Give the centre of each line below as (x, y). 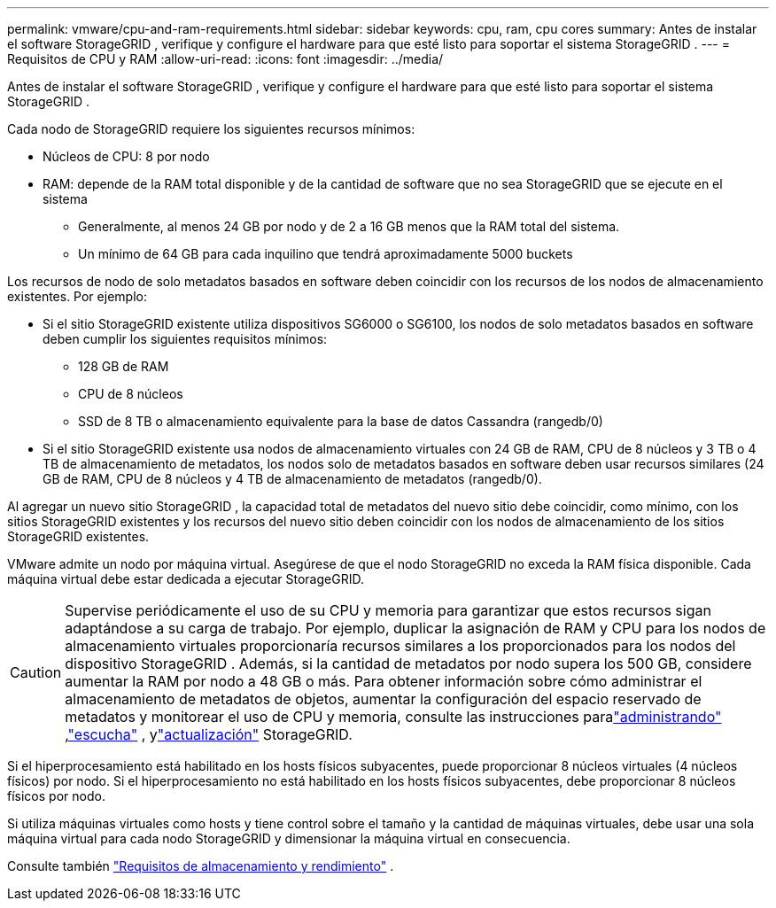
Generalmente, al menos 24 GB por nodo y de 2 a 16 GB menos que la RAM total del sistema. (349, 226)
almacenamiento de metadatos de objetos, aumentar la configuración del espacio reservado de (383, 699)
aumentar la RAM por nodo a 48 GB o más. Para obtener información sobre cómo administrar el (384, 681)
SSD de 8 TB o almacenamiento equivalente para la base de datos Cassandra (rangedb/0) (341, 421)
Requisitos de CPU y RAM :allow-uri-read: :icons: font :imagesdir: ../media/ (225, 59)
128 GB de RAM (124, 366)
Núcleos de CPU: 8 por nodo (126, 156)
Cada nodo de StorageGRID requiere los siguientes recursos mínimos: (211, 129)
